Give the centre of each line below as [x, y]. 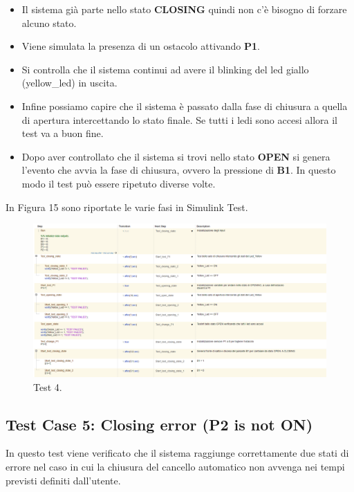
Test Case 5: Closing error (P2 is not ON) [159, 424]
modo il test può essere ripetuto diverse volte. [119, 183]
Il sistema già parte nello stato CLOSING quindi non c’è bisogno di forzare [184, 9]
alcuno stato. [49, 22]
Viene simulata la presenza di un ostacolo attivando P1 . [141, 46]
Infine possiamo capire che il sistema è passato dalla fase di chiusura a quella [185, 106]
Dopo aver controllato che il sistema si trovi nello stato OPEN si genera [176, 156]
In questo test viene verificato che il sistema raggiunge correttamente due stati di [177, 453]
